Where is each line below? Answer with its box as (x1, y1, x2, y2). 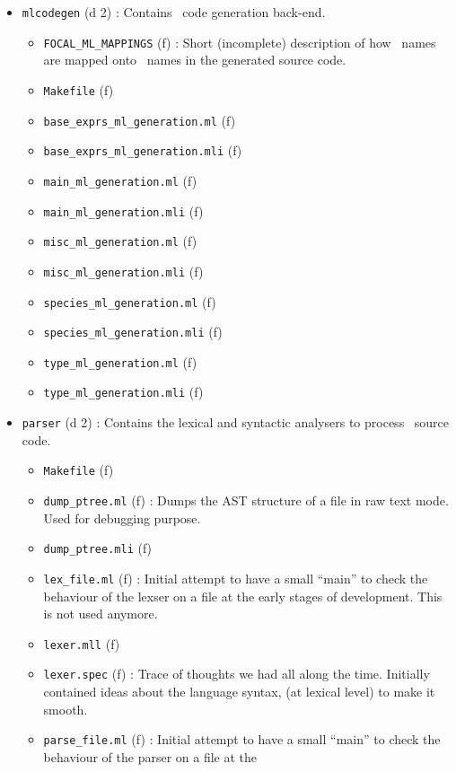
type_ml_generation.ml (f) (43, 352, 197, 371)
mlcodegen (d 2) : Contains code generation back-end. (22, 3, 326, 21)
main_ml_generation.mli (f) (43, 201, 204, 220)
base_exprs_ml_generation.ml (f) (43, 110, 236, 129)
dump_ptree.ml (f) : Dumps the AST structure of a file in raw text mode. (43, 491, 449, 510)
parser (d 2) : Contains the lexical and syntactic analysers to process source (22, 413, 450, 432)
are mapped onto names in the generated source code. (43, 50, 346, 69)
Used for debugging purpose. (43, 508, 201, 527)
